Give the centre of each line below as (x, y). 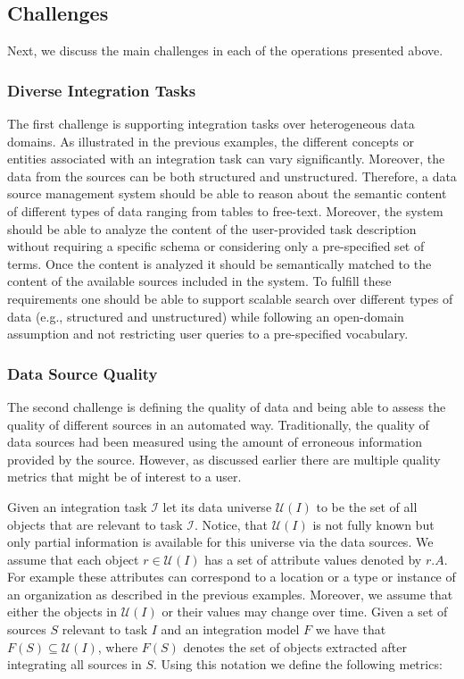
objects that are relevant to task (95, 524)
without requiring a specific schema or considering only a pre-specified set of (216, 246)
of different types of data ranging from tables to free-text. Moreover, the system (225, 210)
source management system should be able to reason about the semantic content (227, 193)
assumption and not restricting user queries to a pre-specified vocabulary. (208, 334)
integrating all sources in (75, 664)
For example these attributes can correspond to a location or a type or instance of (232, 577)
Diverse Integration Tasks (102, 90)
